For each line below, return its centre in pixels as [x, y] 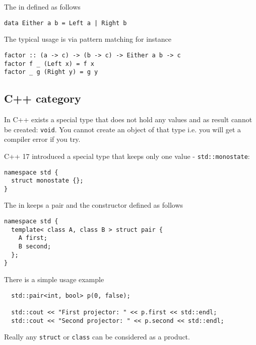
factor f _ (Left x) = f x [49, 64]
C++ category [43, 98]
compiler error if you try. [42, 139]
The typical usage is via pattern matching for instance [88, 39]
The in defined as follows [42, 7]
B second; [35, 247]
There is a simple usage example [54, 279]
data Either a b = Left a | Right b [66, 23]
